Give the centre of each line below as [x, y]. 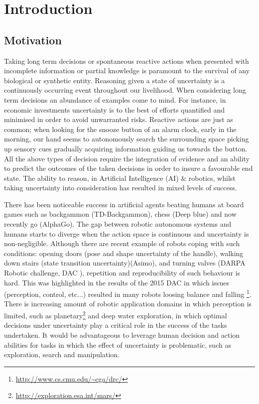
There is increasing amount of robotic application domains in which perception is [128, 304]
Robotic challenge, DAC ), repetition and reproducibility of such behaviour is [122, 273]
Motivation [33, 40]
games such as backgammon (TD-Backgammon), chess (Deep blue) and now [120, 214]
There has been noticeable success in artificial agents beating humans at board [124, 204]
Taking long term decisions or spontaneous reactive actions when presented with [127, 61]
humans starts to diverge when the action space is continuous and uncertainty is [127, 233]
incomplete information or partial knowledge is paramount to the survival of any [127, 70]
